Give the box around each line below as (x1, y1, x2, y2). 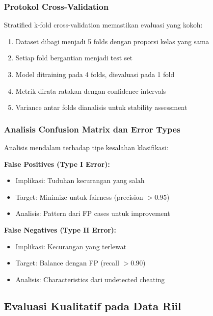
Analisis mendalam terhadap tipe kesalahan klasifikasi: (4, 142, 168, 152)
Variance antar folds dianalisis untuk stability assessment (15, 102, 187, 112)
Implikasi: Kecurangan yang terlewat (15, 241, 127, 251)
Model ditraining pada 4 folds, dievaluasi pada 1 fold (15, 69, 175, 79)
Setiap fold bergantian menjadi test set (15, 53, 133, 63)
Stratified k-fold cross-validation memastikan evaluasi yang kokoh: (4, 20, 203, 30)
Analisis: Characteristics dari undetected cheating (15, 274, 165, 284)
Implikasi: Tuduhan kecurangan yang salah (15, 175, 145, 185)
